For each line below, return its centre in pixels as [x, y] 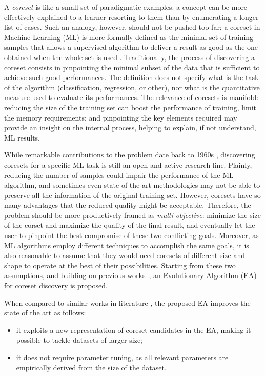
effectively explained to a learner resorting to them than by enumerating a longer [131, 17]
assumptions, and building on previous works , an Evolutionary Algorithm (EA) [130, 275]
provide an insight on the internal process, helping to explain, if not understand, [130, 127]
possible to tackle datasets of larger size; [79, 340]
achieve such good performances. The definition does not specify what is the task [131, 77]
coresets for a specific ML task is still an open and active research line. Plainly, [128, 164]
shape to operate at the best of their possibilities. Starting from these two [120, 265]
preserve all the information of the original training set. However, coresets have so [132, 195]
